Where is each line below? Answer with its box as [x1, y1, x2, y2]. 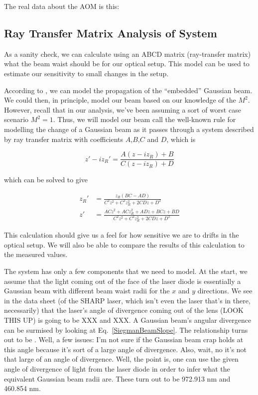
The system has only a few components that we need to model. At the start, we [4, 265, 248, 276]
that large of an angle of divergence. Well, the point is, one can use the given [4, 354, 239, 364]
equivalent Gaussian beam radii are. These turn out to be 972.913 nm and [4, 373, 231, 384]
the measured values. [4, 249, 68, 260]
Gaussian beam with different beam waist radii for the [4, 285, 170, 296]
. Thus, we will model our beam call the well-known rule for [53, 114, 236, 125]
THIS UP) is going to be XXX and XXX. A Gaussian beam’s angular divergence [4, 314, 252, 325]
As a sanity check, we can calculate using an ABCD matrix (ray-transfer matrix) [4, 48, 251, 59]
